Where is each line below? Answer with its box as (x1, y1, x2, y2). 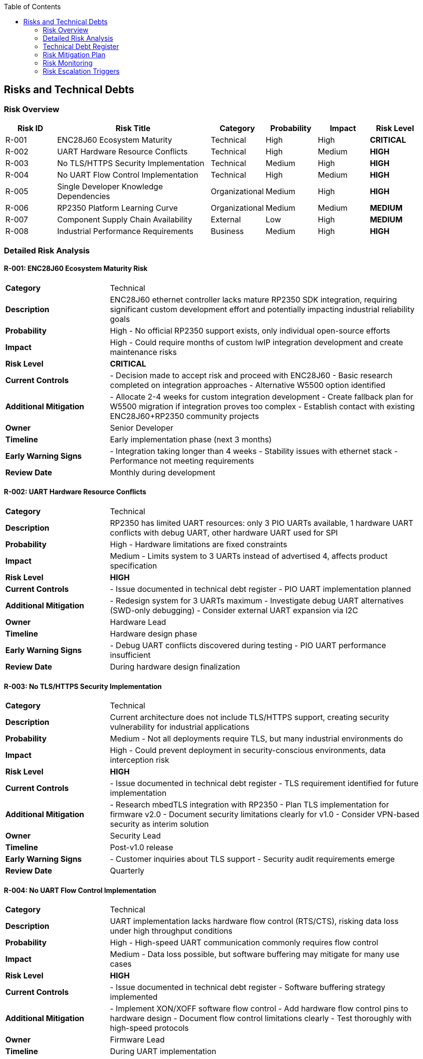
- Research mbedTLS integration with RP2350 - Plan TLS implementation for (110, 800, 389, 810)
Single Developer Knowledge (57, 182, 163, 192)
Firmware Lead (110, 1035, 165, 1045)
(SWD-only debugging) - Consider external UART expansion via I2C (110, 605, 358, 616)
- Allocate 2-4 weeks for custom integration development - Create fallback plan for (110, 391, 413, 402)
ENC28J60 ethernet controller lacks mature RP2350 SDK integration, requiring (110, 294, 397, 304)
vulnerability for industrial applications (110, 722, 250, 732)
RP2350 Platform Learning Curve (57, 203, 178, 213)
